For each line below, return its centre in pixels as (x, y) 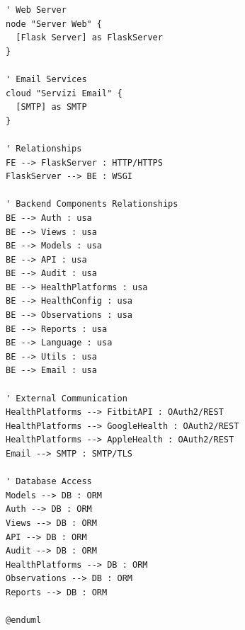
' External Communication (67, 398)
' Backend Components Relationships (92, 204)
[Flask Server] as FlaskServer (89, 38)
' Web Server (36, 10)
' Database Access (49, 482)
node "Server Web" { (54, 24)
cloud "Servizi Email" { (64, 93)
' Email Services (46, 79)
